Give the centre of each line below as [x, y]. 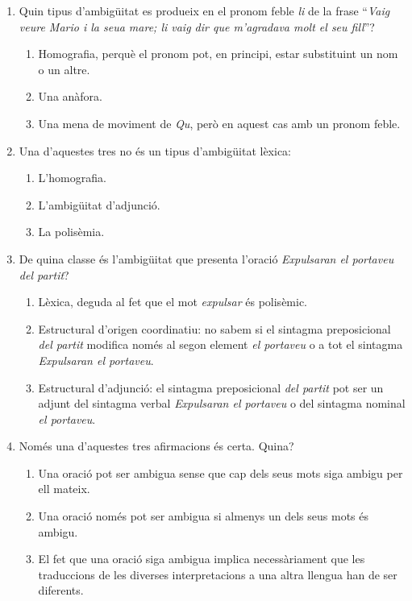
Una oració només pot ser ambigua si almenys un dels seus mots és [204, 516]
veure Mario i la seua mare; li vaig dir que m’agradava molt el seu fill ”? [197, 26]
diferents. [61, 590]
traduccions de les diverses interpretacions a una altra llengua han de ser [218, 574]
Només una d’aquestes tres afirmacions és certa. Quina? [156, 446]
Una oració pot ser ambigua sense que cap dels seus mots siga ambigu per [221, 473]
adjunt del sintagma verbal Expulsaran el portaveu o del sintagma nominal [222, 403]
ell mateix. [64, 489]
